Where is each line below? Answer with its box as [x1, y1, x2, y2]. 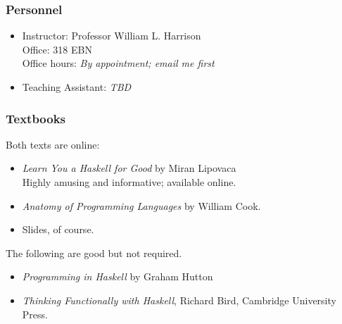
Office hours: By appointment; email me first [22, 56, 215, 70]
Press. [22, 306, 48, 321]
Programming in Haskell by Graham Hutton [22, 269, 213, 284]
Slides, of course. [22, 222, 94, 237]
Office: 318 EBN [22, 42, 92, 56]
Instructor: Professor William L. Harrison [22, 28, 201, 43]
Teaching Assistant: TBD [22, 80, 132, 94]
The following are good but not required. [6, 245, 182, 260]
